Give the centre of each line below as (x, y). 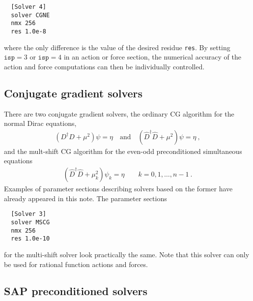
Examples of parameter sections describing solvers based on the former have (118, 189)
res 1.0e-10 (30, 239)
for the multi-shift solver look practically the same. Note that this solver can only (127, 254)
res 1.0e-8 (28, 31)
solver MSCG (30, 222)
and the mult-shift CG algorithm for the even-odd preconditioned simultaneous (123, 151)
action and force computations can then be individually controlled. (104, 66)
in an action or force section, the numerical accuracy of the (153, 57)
